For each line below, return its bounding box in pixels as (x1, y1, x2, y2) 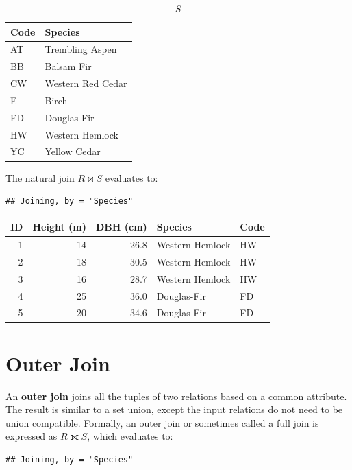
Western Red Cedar (45, 76, 127, 91)
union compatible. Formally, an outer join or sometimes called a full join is (5, 415, 319, 430)
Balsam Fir (45, 59, 92, 73)
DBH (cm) (96, 220, 147, 234)
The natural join (5, 170, 75, 185)
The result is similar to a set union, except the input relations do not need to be (5, 402, 343, 416)
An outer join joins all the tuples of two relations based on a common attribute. (5, 388, 347, 403)
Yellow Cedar (45, 144, 101, 158)
